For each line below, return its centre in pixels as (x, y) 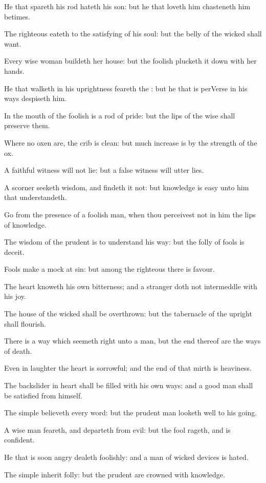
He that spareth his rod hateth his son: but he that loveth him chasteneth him (127, 6)
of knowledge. (25, 224)
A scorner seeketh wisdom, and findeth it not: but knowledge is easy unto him (127, 187)
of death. (18, 350)
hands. (14, 71)
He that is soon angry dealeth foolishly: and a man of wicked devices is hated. (126, 457)
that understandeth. (36, 197)
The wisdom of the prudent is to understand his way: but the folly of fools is (124, 242)
